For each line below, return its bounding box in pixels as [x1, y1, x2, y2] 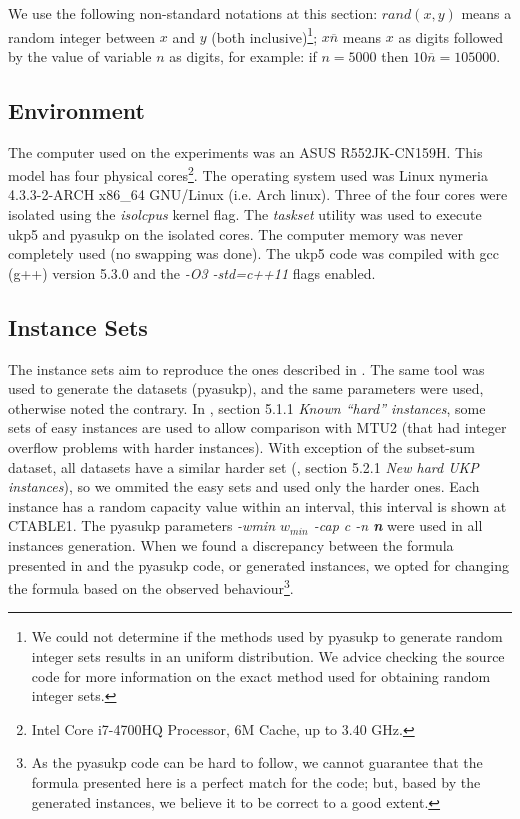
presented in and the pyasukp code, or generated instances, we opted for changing [8, 554, 509, 575]
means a [461, 3, 512, 23]
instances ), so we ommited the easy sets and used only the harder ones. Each [8, 476, 480, 497]
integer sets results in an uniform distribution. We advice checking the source [31, 646, 505, 667]
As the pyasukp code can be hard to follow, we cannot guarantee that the [31, 752, 483, 773]
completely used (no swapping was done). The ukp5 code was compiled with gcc [8, 243, 500, 264]
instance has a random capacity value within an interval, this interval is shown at [8, 495, 507, 516]
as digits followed [398, 26, 504, 47]
